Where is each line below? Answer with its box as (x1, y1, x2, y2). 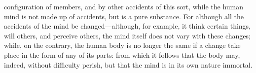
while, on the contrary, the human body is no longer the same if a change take (4, 40, 241, 50)
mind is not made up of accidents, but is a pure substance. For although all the (4, 11, 244, 21)
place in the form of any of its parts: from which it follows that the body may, (4, 49, 240, 60)
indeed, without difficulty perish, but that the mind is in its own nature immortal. (4, 59, 253, 70)
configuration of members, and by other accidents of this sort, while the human (4, 1, 244, 11)
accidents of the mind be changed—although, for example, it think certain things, (4, 21, 251, 31)
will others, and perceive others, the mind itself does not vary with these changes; (4, 30, 251, 40)
